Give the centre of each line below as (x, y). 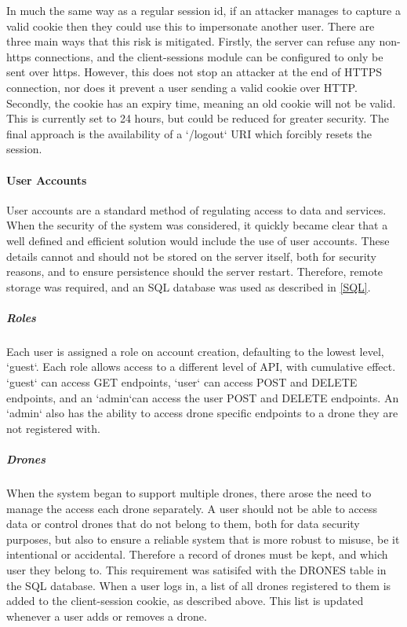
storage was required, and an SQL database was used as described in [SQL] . (189, 286)
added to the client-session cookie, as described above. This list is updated (185, 601)
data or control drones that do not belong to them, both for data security (183, 524)
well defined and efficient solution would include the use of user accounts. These (198, 240)
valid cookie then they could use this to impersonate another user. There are (191, 26)
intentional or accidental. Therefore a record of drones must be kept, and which (197, 554)
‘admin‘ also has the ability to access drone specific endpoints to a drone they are (202, 413)
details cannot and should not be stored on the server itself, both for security (192, 256)
